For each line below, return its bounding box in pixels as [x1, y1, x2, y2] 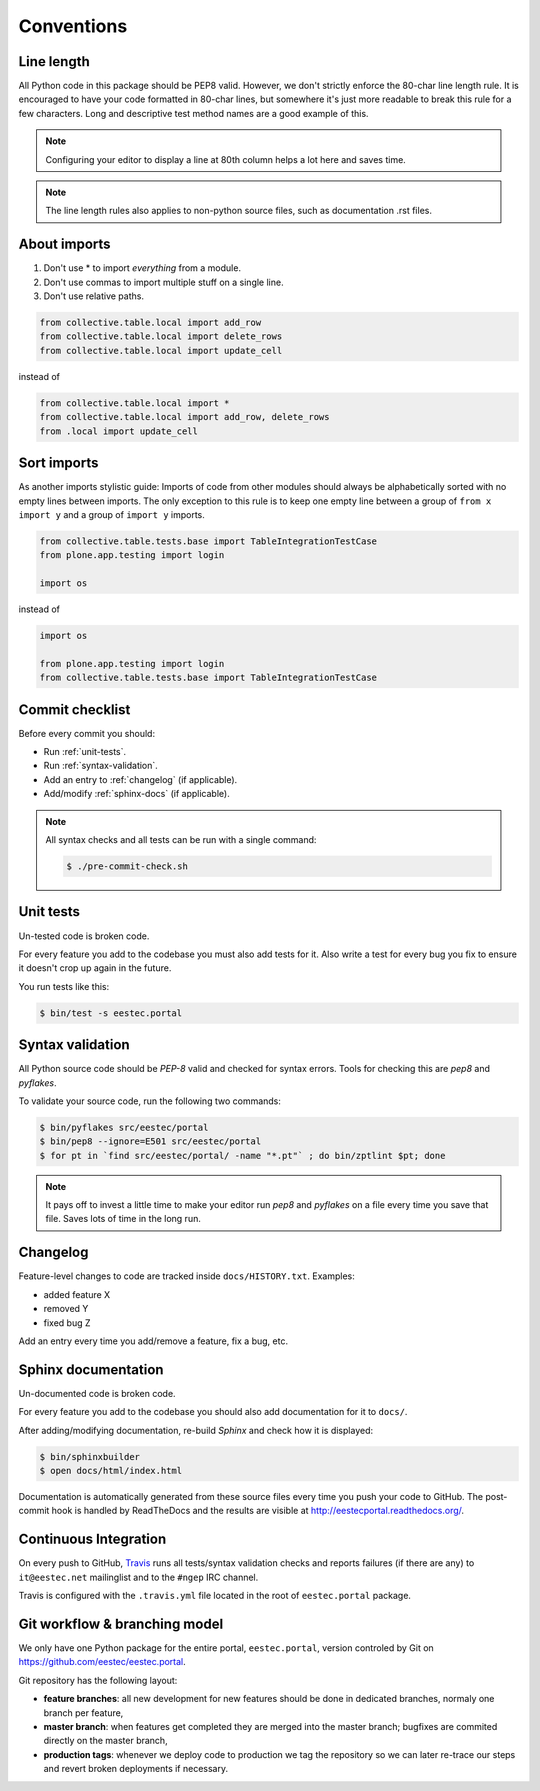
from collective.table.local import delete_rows [39, 331, 283, 342]
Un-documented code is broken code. [18, 1387, 176, 1399]
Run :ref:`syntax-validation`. [43, 760, 159, 772]
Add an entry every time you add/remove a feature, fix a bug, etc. [18, 1335, 289, 1347]
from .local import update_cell [39, 425, 199, 437]
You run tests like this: [18, 980, 110, 992]
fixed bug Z [43, 1316, 91, 1329]
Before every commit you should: [18, 727, 155, 739]
